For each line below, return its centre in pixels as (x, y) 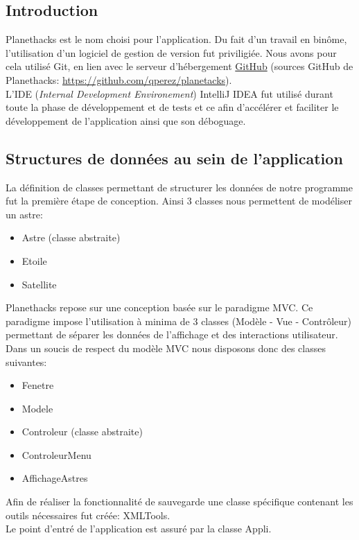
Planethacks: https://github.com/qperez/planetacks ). (119, 79)
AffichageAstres (55, 478)
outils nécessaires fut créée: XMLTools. (88, 515)
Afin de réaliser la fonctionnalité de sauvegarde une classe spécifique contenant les (179, 502)
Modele (37, 408)
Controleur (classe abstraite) (82, 432)
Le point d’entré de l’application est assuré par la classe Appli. (139, 529)
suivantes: (26, 362)
